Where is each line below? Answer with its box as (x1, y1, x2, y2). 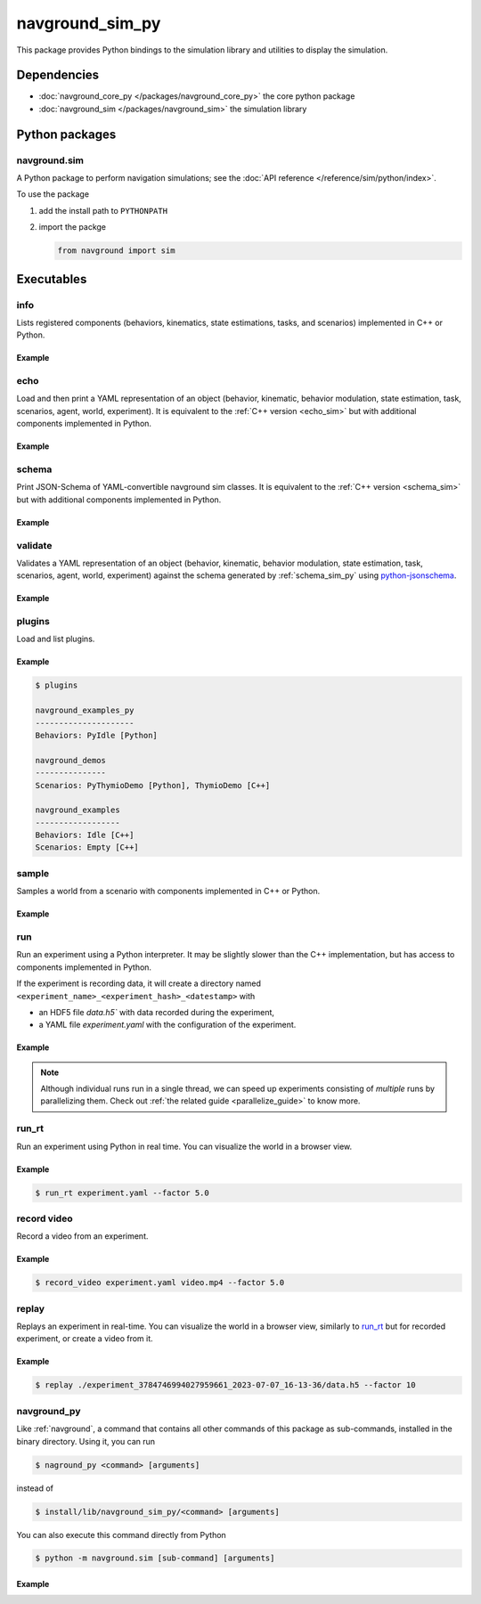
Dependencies (16, 68, 100, 83)
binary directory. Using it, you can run (16, 1436, 156, 1446)
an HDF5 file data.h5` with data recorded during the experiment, (38, 1006, 275, 1017)
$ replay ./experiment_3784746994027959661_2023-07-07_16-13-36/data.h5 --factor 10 (35, 1380, 416, 1390)
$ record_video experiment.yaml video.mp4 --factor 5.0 (35, 1278, 285, 1288)
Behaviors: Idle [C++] (35, 830, 135, 841)
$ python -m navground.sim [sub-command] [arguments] (35, 1553, 275, 1563)
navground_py (16, 1405, 81, 1417)
